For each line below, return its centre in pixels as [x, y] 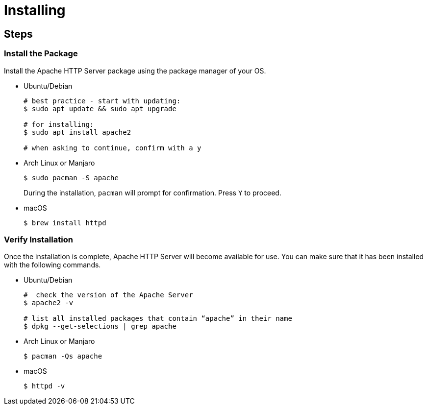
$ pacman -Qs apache [63, 356]
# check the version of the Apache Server [108, 295]
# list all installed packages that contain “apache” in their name [158, 319]
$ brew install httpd [65, 223]
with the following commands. [52, 265]
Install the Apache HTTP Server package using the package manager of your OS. [135, 71]
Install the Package [41, 54]
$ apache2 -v [49, 303]
